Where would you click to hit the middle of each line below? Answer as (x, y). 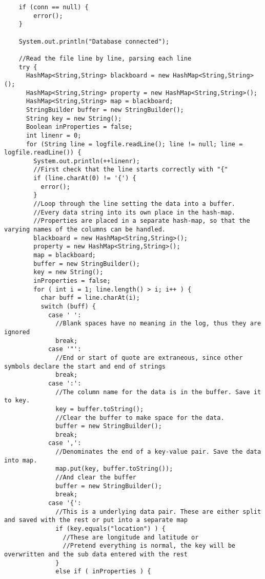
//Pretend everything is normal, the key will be (149, 546)
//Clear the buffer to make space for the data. (140, 418)
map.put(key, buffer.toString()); (114, 469)
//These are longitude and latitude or (131, 537)
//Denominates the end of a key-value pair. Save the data (158, 452)
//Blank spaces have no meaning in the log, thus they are (158, 324)
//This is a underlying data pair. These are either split (158, 512)
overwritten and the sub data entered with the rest (96, 554)
